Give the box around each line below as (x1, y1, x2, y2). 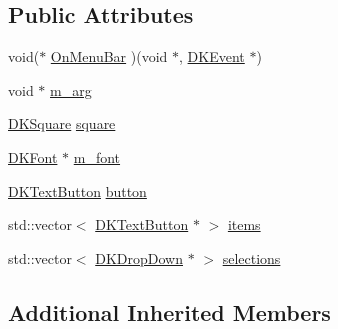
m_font (73, 146, 121, 167)
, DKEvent (179, 46, 245, 67)
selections (222, 247, 281, 268)
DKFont (8, 146, 58, 167)
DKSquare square (8, 113, 116, 134)
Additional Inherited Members (8, 296, 331, 327)
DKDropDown (95, 247, 183, 268)
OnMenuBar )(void (50, 46, 168, 67)
